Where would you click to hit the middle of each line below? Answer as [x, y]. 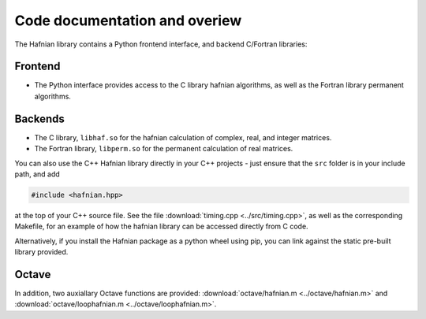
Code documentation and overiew [128, 20]
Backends [39, 119]
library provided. [41, 252]
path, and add [37, 174]
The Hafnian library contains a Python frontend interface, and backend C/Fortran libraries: [161, 44]
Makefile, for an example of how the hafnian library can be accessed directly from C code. [161, 226]
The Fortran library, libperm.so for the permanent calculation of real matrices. [164, 149]
